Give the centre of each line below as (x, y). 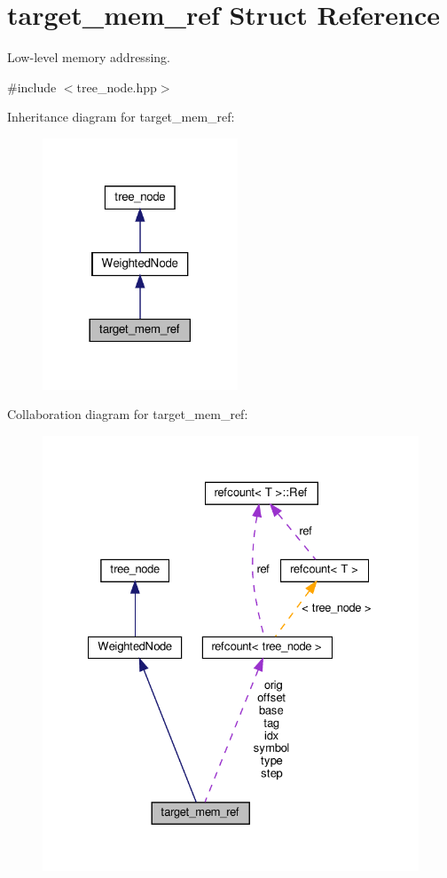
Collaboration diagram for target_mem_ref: (128, 414)
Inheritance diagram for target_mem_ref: (121, 117)
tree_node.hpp (117, 87)
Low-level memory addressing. (89, 57)
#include (32, 87)
